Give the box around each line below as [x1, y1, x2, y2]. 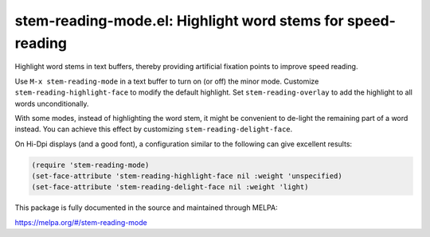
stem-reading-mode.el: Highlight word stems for [14, 12, 344, 29]
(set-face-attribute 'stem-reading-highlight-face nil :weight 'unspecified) [31, 172, 342, 181]
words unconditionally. [14, 99, 89, 108]
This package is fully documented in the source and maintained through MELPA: [14, 203, 278, 212]
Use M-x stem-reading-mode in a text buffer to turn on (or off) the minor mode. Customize [14, 76, 319, 86]
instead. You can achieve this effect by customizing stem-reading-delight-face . [14, 124, 293, 134]
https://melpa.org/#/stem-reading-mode [14, 217, 147, 227]
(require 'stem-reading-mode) [31, 160, 150, 169]
